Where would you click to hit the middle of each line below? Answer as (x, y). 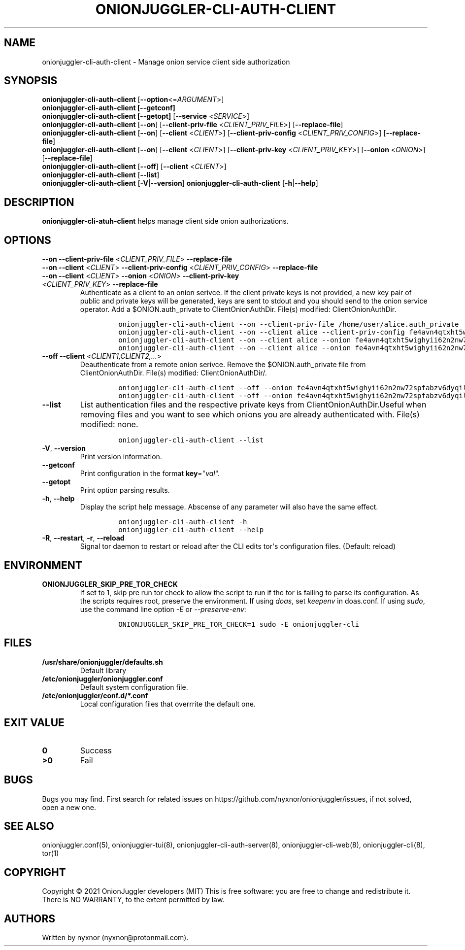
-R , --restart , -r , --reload (83, 538)
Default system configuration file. (134, 687)
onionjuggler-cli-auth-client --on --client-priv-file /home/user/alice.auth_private (289, 324)
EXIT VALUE (34, 723)
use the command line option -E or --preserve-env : (163, 609)
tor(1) (50, 853)
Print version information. (121, 457)
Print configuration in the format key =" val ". (150, 474)
